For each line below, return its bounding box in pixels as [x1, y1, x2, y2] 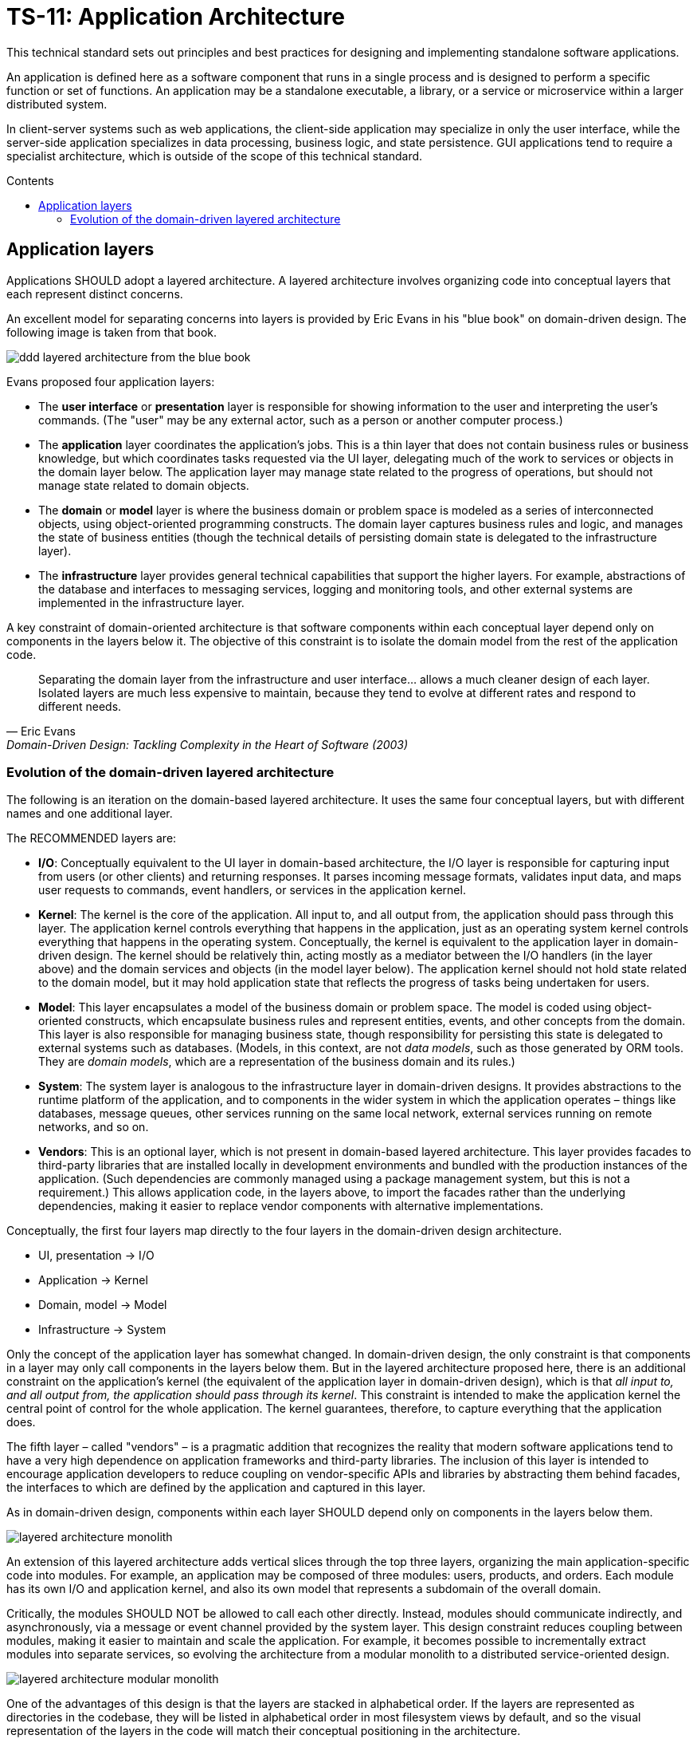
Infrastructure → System [38, 1323, 166, 1337]
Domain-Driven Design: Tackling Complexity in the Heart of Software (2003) [6, 737, 409, 751]
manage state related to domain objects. [38, 478, 249, 492]
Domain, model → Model [38, 1298, 167, 1312]
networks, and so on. [38, 1120, 149, 1134]
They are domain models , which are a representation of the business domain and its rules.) [38, 1055, 515, 1069]
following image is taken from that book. [6, 325, 217, 339]
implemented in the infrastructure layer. [38, 595, 245, 609]
